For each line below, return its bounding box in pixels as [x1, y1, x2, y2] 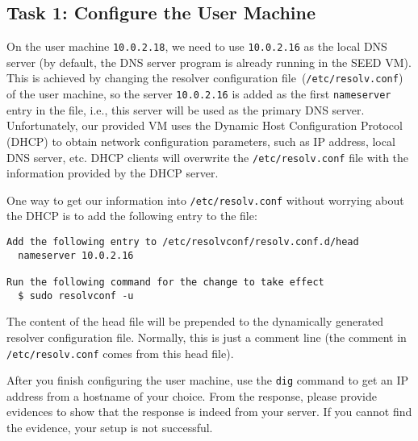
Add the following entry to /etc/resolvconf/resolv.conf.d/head [6, 236, 359, 248]
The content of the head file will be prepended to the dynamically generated [6, 313, 384, 330]
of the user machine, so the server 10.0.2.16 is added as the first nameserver [6, 85, 391, 102]
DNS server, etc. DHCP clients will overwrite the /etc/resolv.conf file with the [6, 148, 409, 165]
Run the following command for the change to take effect [6, 277, 324, 289]
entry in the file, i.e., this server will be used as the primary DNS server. [6, 101, 365, 118]
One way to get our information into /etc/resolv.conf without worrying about [6, 191, 404, 208]
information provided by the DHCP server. [6, 164, 219, 181]
